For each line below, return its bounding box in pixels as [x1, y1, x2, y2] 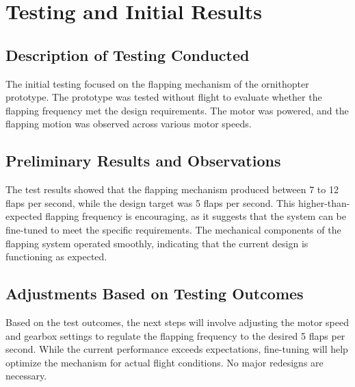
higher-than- [298, 195, 350, 210]
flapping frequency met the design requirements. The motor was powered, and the [5, 103, 349, 117]
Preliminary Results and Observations [5, 150, 281, 171]
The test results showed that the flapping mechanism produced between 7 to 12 [5, 182, 339, 197]
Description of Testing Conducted [5, 44, 250, 65]
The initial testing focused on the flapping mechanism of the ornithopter [5, 76, 309, 90]
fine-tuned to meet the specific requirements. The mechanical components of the [5, 222, 341, 236]
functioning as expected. [5, 249, 107, 264]
